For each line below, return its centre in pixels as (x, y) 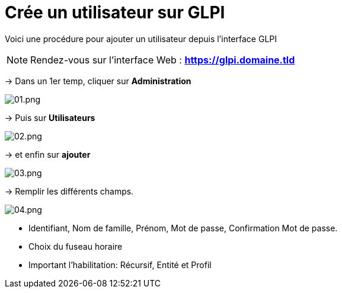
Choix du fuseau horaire (76, 246)
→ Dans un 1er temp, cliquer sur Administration (98, 81)
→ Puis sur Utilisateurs (50, 117)
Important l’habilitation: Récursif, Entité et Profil (120, 265)
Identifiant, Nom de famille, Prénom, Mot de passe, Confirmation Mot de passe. (183, 228)
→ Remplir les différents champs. (69, 191)
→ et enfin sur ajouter (48, 154)
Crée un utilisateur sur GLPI (115, 12)
